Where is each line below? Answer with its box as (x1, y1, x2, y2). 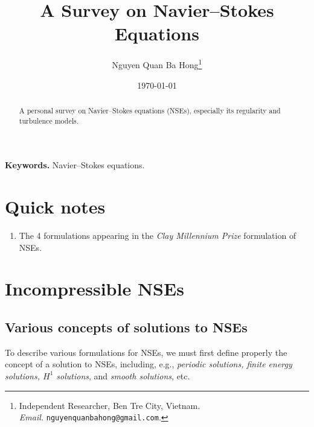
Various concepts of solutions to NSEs (5, 317, 248, 336)
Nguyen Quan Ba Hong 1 (112, 57, 202, 71)
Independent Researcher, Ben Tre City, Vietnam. (19, 399, 200, 411)
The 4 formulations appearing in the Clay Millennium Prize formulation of (19, 229, 296, 241)
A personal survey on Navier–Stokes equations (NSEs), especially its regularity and (19, 105, 281, 115)
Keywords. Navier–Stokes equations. (5, 159, 145, 171)
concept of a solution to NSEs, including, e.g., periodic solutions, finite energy (5, 358, 292, 370)
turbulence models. (19, 115, 79, 125)
